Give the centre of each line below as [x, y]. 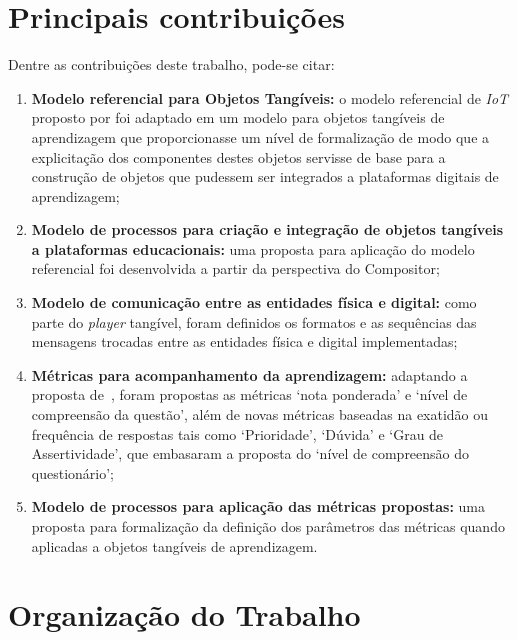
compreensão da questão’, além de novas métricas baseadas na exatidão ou [260, 414]
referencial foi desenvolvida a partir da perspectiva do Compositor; [235, 268]
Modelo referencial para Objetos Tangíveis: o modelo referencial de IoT [270, 97]
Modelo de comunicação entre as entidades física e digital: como [254, 302]
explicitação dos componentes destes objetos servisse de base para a [238, 156]
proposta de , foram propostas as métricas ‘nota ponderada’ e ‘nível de [249, 394]
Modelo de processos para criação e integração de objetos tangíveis [267, 229]
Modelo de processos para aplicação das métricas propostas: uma [258, 506]
